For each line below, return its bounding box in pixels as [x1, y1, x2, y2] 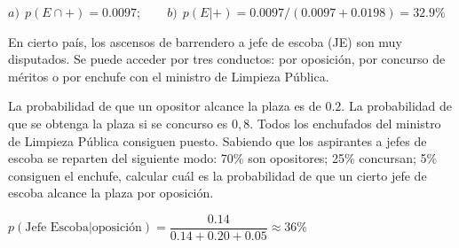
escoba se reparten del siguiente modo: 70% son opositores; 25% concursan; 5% [8, 149, 438, 167]
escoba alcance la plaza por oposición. [8, 183, 214, 202]
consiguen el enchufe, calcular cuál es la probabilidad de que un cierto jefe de [8, 166, 427, 184]
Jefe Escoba [25, 221, 89, 235]
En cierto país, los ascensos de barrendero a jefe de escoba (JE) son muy [8, 32, 402, 50]
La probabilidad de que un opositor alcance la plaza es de [8, 97, 321, 115]
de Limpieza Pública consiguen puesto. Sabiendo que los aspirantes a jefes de [8, 131, 427, 150]
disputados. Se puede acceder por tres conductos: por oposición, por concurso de [8, 50, 446, 68]
